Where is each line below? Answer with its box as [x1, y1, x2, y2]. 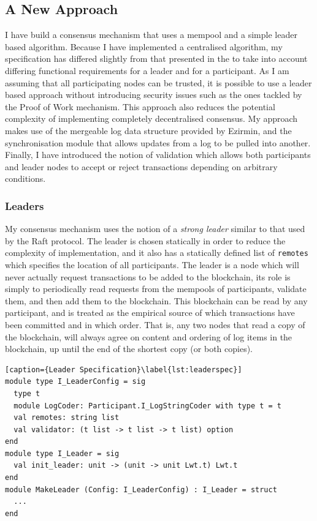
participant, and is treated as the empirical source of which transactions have [5, 306, 295, 319]
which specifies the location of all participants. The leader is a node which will [5, 258, 299, 271]
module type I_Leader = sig [5, 449, 120, 458]
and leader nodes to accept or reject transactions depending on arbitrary [5, 160, 278, 173]
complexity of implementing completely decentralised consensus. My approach [5, 112, 298, 125]
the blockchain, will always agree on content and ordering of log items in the [5, 330, 292, 343]
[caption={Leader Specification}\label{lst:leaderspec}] [5, 365, 242, 374]
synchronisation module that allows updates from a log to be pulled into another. [5, 136, 311, 149]
